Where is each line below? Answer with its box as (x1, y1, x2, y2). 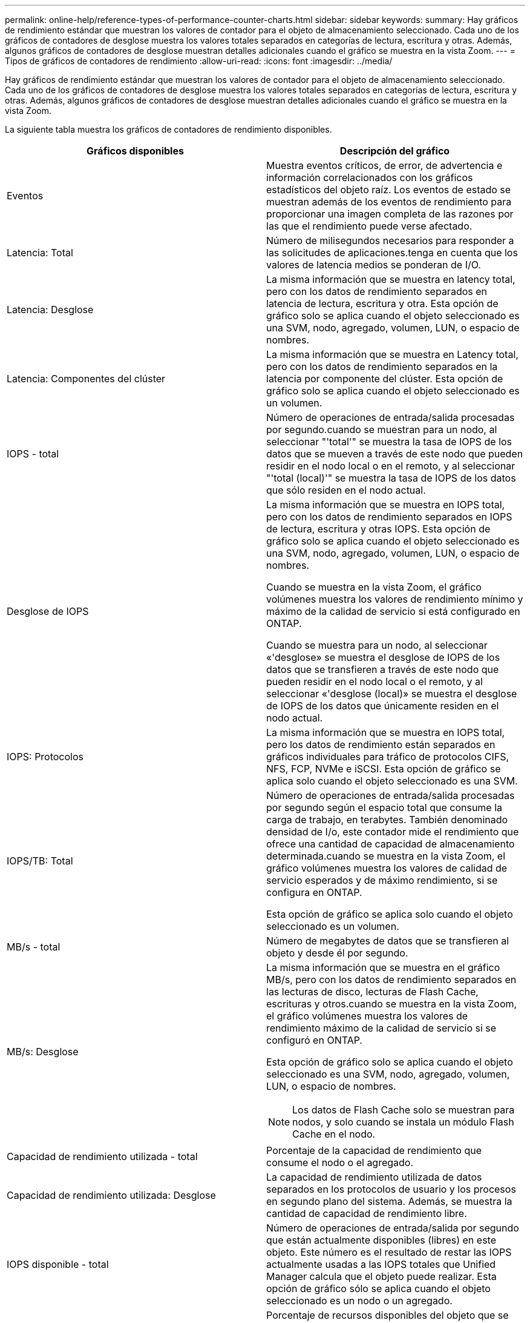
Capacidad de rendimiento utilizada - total (7, 1150, 198, 1162)
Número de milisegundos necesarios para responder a (266, 234, 514, 247)
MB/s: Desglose (7, 1046, 79, 1058)
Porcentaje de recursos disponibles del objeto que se (266, 1309, 509, 1321)
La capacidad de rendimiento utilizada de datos (266, 1171, 482, 1183)
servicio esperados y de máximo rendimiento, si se (266, 874, 498, 886)
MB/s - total (7, 941, 61, 953)
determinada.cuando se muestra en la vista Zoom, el (266, 850, 506, 862)
